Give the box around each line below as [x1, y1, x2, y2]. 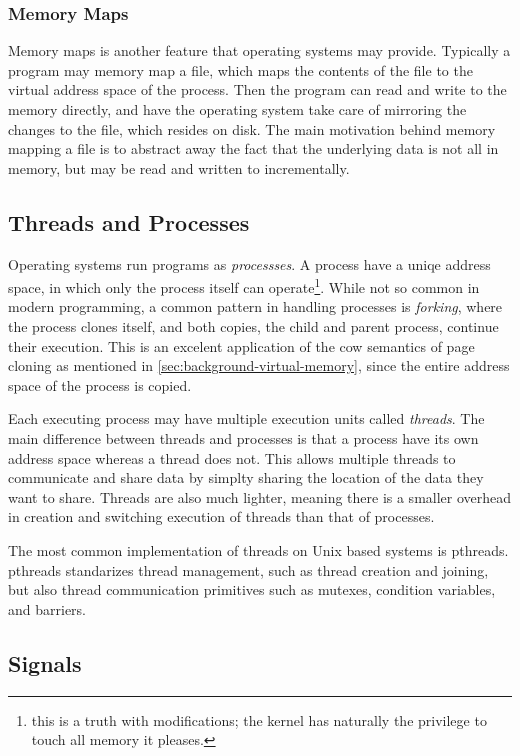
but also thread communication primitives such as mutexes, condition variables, [8, 579, 496, 600]
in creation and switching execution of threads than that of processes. [8, 506, 435, 527]
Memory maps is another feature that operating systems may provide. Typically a [8, 40, 511, 61]
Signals [8, 647, 82, 678]
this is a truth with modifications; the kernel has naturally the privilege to [31, 709, 487, 730]
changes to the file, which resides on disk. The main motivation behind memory [8, 118, 496, 139]
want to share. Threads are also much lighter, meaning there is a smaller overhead [8, 486, 512, 507]
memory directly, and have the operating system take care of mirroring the [8, 99, 467, 119]
